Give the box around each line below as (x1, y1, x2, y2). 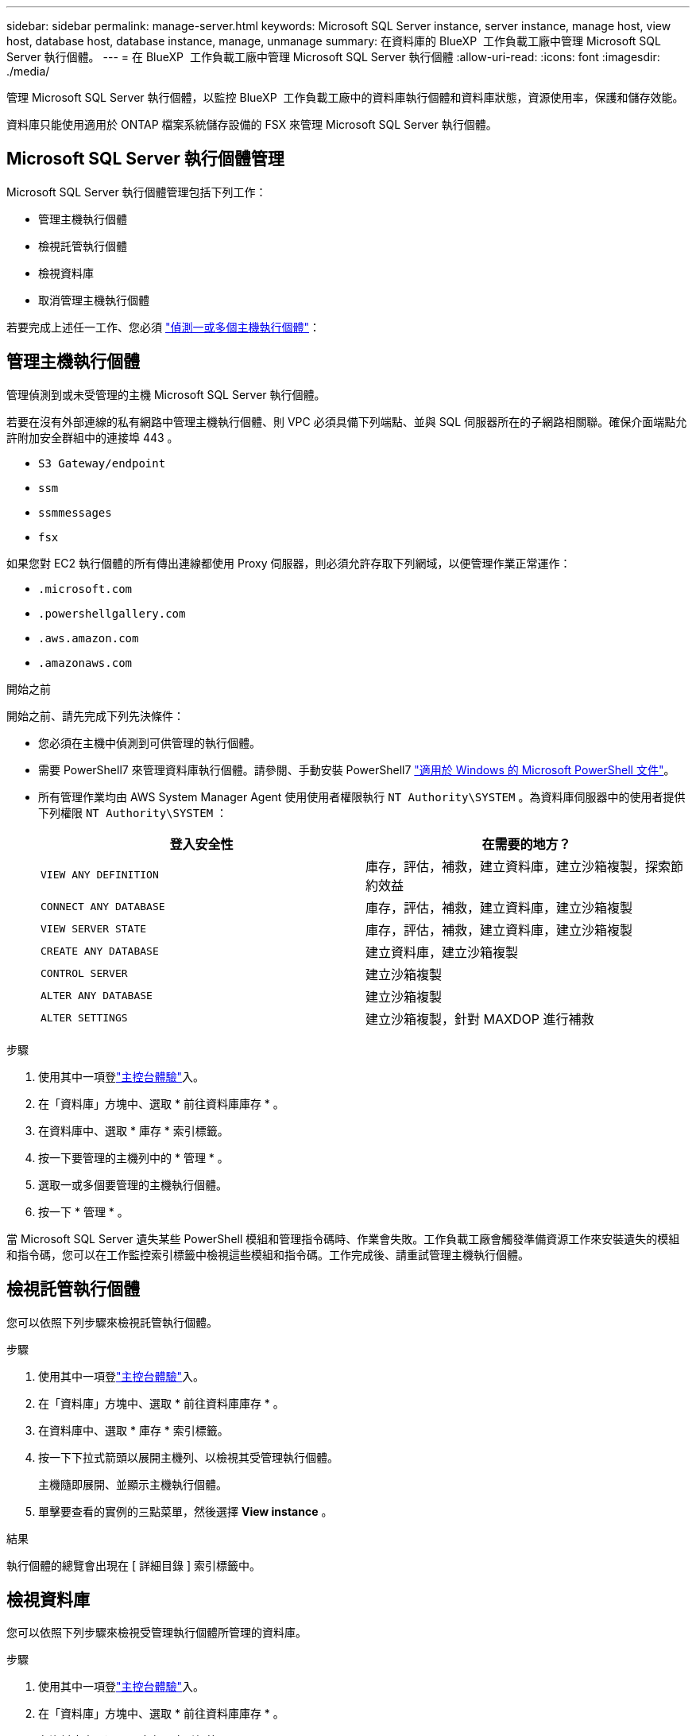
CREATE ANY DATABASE (41, 945, 159, 958)
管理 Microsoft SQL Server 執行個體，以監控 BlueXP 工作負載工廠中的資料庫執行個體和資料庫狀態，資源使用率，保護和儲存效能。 (6, 91, 684, 104)
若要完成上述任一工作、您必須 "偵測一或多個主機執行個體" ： (6, 320, 320, 334)
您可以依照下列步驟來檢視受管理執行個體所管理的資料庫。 (6, 1626, 307, 1640)
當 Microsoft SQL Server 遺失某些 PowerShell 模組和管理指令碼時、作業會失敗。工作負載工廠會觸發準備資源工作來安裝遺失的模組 (6, 1231, 680, 1246)
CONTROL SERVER (41, 967, 128, 980)
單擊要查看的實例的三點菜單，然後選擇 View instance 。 (38, 1504, 333, 1518)
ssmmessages (38, 506, 112, 519)
